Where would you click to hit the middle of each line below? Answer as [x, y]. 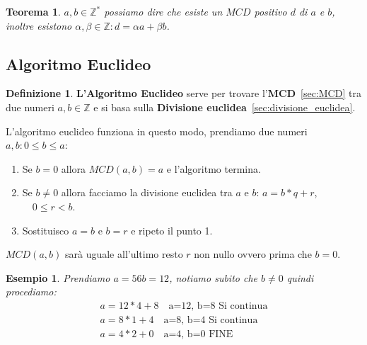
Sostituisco [46, 230]
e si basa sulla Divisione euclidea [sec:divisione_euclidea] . [225, 107]
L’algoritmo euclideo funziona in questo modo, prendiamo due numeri [157, 131]
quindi [300, 277]
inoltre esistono [39, 25]
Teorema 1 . [33, 11]
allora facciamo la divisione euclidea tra [147, 192]
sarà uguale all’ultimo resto [124, 254]
